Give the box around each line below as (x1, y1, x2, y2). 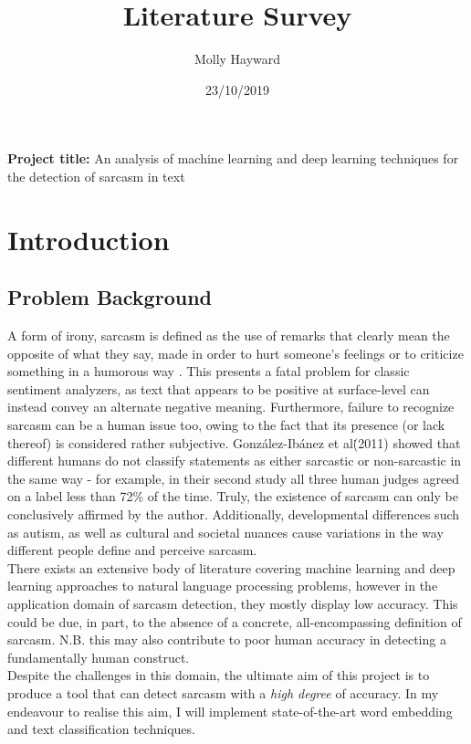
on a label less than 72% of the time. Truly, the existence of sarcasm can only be (7, 487, 458, 506)
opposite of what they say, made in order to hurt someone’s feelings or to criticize (7, 343, 464, 362)
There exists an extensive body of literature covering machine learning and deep (7, 558, 455, 577)
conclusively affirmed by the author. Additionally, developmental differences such (7, 505, 460, 524)
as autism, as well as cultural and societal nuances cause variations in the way (7, 522, 444, 541)
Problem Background (7, 283, 212, 311)
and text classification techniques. (7, 719, 195, 739)
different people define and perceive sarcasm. (7, 540, 257, 560)
